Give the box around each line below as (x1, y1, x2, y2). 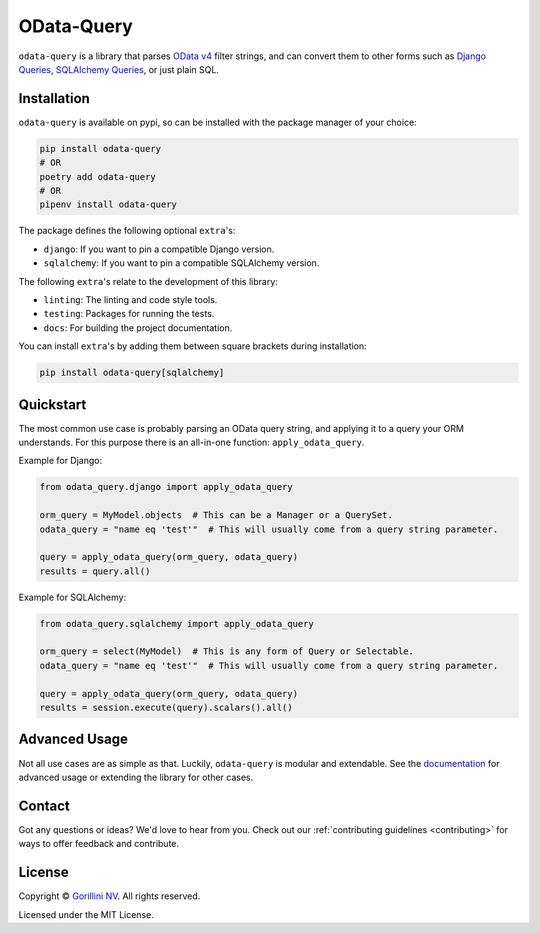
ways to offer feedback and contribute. (18, 838, 180, 850)
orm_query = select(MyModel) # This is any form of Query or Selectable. (39, 646, 415, 657)
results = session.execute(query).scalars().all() (39, 702, 294, 714)
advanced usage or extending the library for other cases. (18, 771, 254, 783)
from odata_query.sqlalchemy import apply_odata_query (39, 618, 314, 629)
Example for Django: (18, 455, 103, 467)
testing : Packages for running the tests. (43, 308, 215, 320)
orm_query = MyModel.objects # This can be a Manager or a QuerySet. (39, 510, 394, 521)
